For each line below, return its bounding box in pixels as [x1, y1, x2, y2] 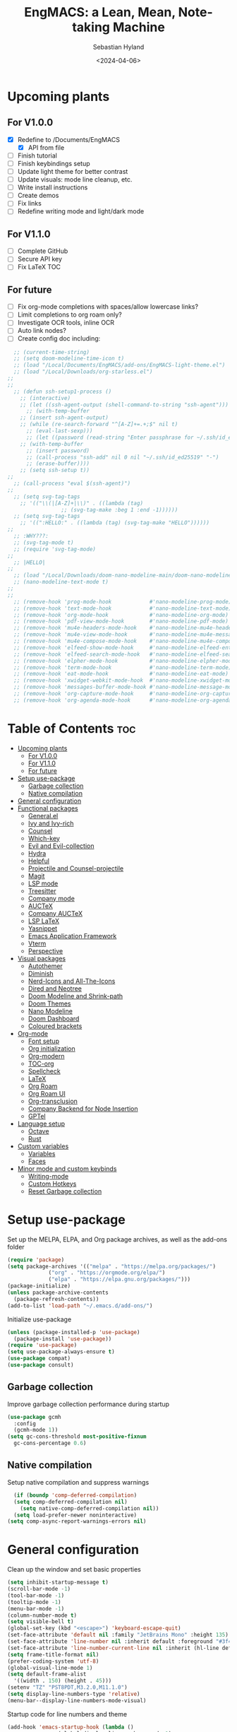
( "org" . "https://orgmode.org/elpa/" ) [48, 1269, 166, 1276]
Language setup [17, 1119, 66, 1128]
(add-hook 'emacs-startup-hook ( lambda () [7, 1724, 134, 1731]
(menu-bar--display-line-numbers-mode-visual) [7, 1697, 147, 1704]
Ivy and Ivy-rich [28, 819, 74, 827]
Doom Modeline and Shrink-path [28, 991, 123, 1000]
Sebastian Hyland [92, 42, 145, 51]
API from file [28, 143, 65, 152]
